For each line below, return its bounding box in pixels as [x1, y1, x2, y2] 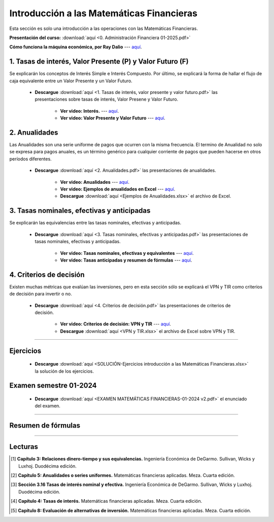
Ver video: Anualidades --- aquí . [60, 179, 129, 185]
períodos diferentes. [9, 155, 52, 162]
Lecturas [9, 442, 38, 451]
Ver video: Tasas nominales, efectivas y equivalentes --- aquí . [60, 250, 194, 256]
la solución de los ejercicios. [35, 368, 94, 374]
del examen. [35, 403, 61, 409]
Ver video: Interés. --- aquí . [60, 108, 119, 114]
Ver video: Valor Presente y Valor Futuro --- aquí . [60, 115, 165, 121]
